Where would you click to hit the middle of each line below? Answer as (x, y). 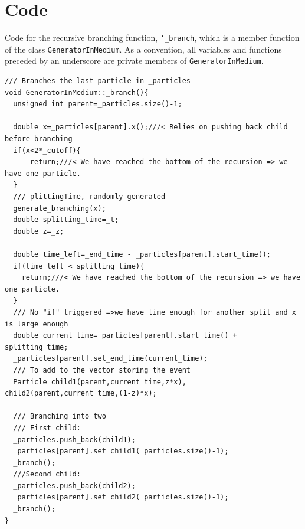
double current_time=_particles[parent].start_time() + (125, 336)
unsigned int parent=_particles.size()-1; (98, 104)
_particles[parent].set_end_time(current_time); (110, 359)
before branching (39, 139)
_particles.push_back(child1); (74, 440)
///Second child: (47, 474)
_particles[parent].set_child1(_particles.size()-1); (121, 451)
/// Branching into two (60, 417)
